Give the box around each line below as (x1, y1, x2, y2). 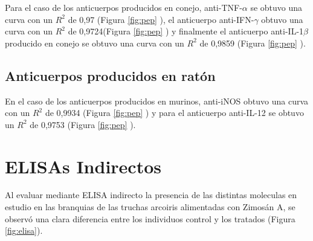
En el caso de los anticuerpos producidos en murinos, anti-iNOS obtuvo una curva (5, 94, 309, 107)
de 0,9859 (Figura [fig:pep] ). (199, 36, 306, 49)
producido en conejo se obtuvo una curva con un (5, 36, 184, 49)
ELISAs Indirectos (5, 153, 162, 178)
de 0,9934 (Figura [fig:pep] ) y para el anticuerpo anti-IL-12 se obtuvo (45, 106, 304, 119)
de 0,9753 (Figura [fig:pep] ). (30, 118, 136, 130)
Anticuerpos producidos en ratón (5, 66, 216, 85)
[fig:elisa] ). (5, 224, 43, 237)
